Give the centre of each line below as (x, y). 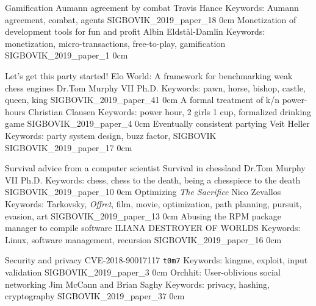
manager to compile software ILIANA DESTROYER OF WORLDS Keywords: (153, 228)
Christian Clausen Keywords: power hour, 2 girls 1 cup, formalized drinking (170, 111)
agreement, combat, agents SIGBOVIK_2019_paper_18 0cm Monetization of (151, 19)
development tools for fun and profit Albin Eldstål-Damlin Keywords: (135, 31)
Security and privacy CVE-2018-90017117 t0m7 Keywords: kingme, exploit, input (156, 260)
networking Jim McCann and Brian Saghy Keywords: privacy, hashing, (137, 284)
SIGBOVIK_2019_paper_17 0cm (69, 147)
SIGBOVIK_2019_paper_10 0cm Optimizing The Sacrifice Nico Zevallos (143, 192)
